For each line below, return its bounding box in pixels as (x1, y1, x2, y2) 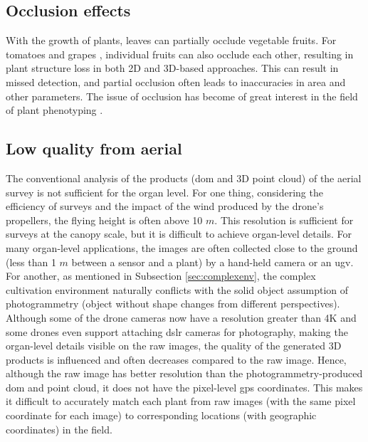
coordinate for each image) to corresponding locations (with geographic (6, 408, 317, 423)
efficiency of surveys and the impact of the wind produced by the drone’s (6, 199, 324, 214)
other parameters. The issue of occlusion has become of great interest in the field (6, 88, 358, 103)
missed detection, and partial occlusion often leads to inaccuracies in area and (6, 74, 346, 89)
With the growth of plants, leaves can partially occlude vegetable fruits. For (6, 33, 337, 48)
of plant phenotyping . (6, 102, 103, 117)
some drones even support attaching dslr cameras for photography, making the (6, 324, 348, 339)
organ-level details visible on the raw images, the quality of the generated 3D (6, 338, 342, 353)
